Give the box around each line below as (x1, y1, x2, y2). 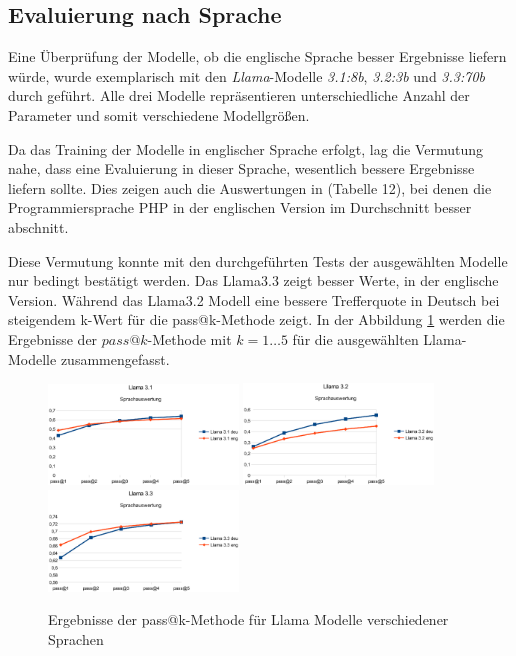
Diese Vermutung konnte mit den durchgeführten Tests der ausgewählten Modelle (8, 250, 508, 271)
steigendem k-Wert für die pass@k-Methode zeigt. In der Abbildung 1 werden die (8, 309, 505, 330)
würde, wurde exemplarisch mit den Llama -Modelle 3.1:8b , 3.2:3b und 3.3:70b (8, 65, 486, 86)
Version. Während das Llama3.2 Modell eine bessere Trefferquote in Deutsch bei (8, 289, 500, 310)
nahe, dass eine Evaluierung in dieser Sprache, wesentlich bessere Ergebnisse (8, 158, 475, 179)
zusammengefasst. (60, 348, 170, 369)
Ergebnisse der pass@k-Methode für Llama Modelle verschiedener (48, 609, 449, 630)
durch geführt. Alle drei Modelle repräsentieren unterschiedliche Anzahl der (8, 85, 470, 106)
